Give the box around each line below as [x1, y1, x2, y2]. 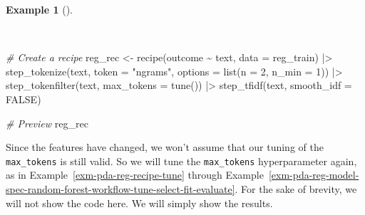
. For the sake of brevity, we [235, 182, 357, 196]
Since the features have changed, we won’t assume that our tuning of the [6, 140, 324, 154]
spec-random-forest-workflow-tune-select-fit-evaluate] [6, 182, 235, 196]
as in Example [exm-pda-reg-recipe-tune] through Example [6, 167, 264, 182]
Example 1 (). [6, 2, 73, 16]
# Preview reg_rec [6, 115, 88, 130]
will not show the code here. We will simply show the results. [6, 195, 273, 210]
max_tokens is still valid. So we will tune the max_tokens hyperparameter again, [6, 153, 357, 168]
